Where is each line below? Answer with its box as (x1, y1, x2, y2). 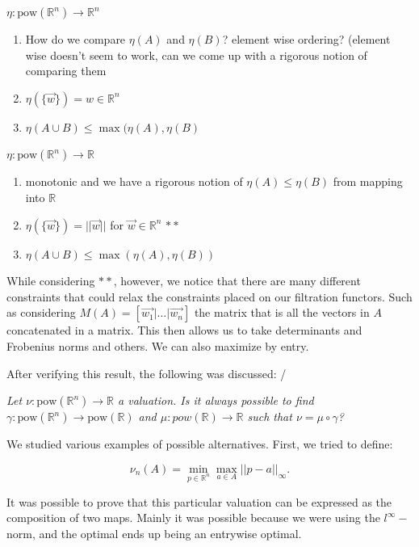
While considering (6, 272, 95, 289)
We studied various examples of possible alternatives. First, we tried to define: (6, 435, 393, 452)
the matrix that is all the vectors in (194, 304, 370, 321)
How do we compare (25, 31, 126, 47)
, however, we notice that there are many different (113, 272, 361, 289)
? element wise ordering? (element (222, 31, 391, 47)
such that (247, 408, 292, 425)
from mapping (333, 173, 403, 190)
